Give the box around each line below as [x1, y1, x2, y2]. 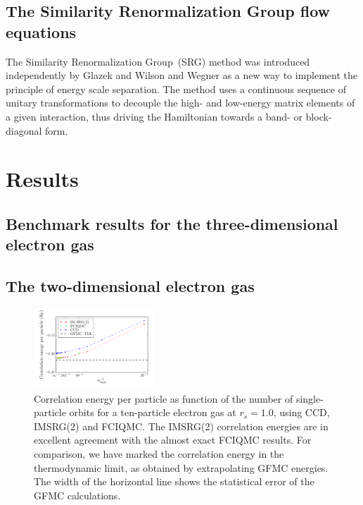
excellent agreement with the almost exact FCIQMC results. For [34, 432, 312, 447]
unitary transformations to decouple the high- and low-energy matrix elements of [6, 95, 355, 110]
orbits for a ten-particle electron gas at [69, 405, 236, 420]
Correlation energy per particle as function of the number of [34, 391, 293, 406]
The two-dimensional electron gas [6, 275, 255, 297]
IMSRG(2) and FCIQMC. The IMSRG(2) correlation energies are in [34, 418, 329, 433]
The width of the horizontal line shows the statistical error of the [34, 474, 314, 489]
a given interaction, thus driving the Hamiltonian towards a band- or [6, 109, 302, 123]
